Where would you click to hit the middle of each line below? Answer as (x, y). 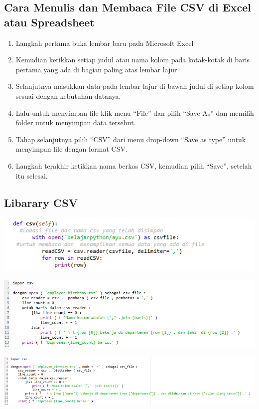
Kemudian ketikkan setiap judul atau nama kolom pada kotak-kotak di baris (133, 60)
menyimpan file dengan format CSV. (71, 149)
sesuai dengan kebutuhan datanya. (68, 96)
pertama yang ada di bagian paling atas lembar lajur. (97, 69)
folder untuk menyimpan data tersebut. (76, 122)
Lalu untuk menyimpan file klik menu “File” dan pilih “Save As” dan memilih (135, 112)
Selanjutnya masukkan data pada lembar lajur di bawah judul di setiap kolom (135, 86)
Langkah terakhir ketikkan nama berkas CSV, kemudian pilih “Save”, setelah (134, 165)
